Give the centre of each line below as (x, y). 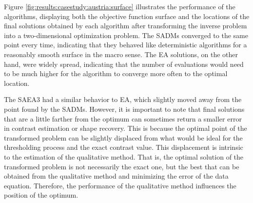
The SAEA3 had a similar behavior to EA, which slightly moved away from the (123, 99)
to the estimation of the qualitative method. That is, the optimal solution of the (124, 156)
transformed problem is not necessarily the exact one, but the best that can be (122, 166)
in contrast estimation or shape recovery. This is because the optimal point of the (126, 128)
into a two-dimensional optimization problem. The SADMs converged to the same (126, 35)
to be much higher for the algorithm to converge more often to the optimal (116, 73)
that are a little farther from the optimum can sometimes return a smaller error (123, 118)
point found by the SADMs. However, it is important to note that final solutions (124, 109)
